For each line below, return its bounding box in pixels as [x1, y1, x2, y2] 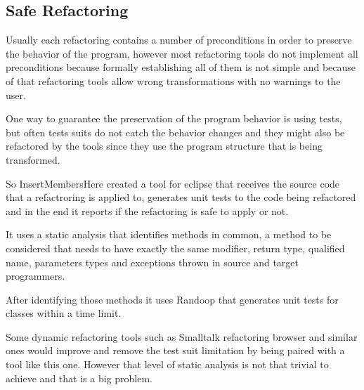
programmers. [6, 268, 65, 283]
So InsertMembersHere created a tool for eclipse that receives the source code [6, 176, 340, 190]
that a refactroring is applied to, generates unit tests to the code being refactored [6, 190, 356, 204]
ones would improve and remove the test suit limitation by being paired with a [6, 343, 345, 358]
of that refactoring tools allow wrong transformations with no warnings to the [6, 73, 341, 88]
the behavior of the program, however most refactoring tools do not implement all [6, 46, 358, 60]
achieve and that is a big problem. [6, 370, 152, 385]
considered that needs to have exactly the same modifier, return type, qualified [6, 240, 345, 255]
